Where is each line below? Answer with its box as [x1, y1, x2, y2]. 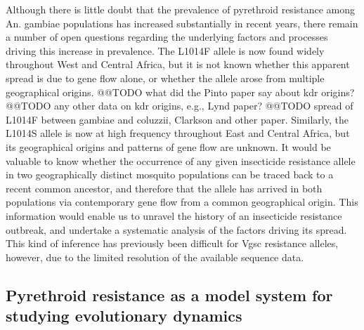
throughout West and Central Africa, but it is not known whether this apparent [6, 57, 350, 72]
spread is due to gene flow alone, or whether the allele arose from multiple [6, 70, 325, 85]
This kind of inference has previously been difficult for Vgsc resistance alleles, [6, 236, 339, 251]
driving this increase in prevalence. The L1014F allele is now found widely [6, 43, 325, 58]
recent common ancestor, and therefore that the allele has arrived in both [6, 180, 323, 195]
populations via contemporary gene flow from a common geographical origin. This [6, 194, 358, 209]
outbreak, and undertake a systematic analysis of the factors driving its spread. [6, 222, 347, 237]
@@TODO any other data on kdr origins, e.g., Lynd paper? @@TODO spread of [6, 98, 353, 113]
